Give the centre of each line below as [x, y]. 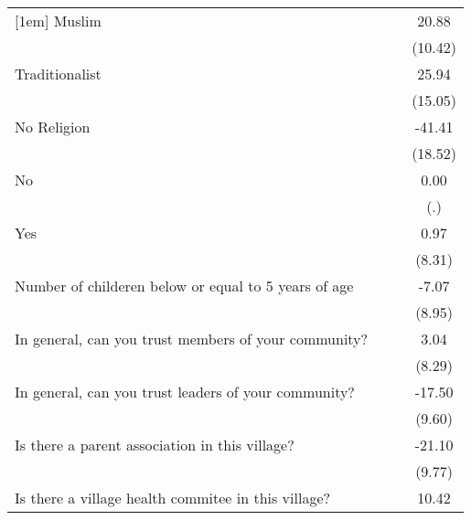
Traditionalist [58, 74]
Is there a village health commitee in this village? [173, 498]
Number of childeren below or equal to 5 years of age [184, 286]
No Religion [53, 127]
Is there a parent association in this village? [155, 445]
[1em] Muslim [58, 21]
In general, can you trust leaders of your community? [185, 392]
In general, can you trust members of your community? [192, 339]
